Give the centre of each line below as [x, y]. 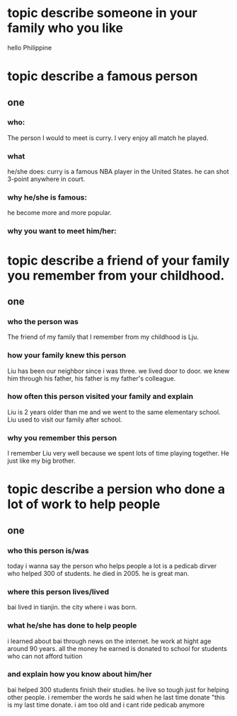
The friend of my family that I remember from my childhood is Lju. [103, 337]
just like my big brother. [41, 461]
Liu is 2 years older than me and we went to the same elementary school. [114, 412]
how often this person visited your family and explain [100, 396]
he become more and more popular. [59, 213]
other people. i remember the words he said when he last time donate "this [116, 697]
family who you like [65, 28]
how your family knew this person [67, 355]
